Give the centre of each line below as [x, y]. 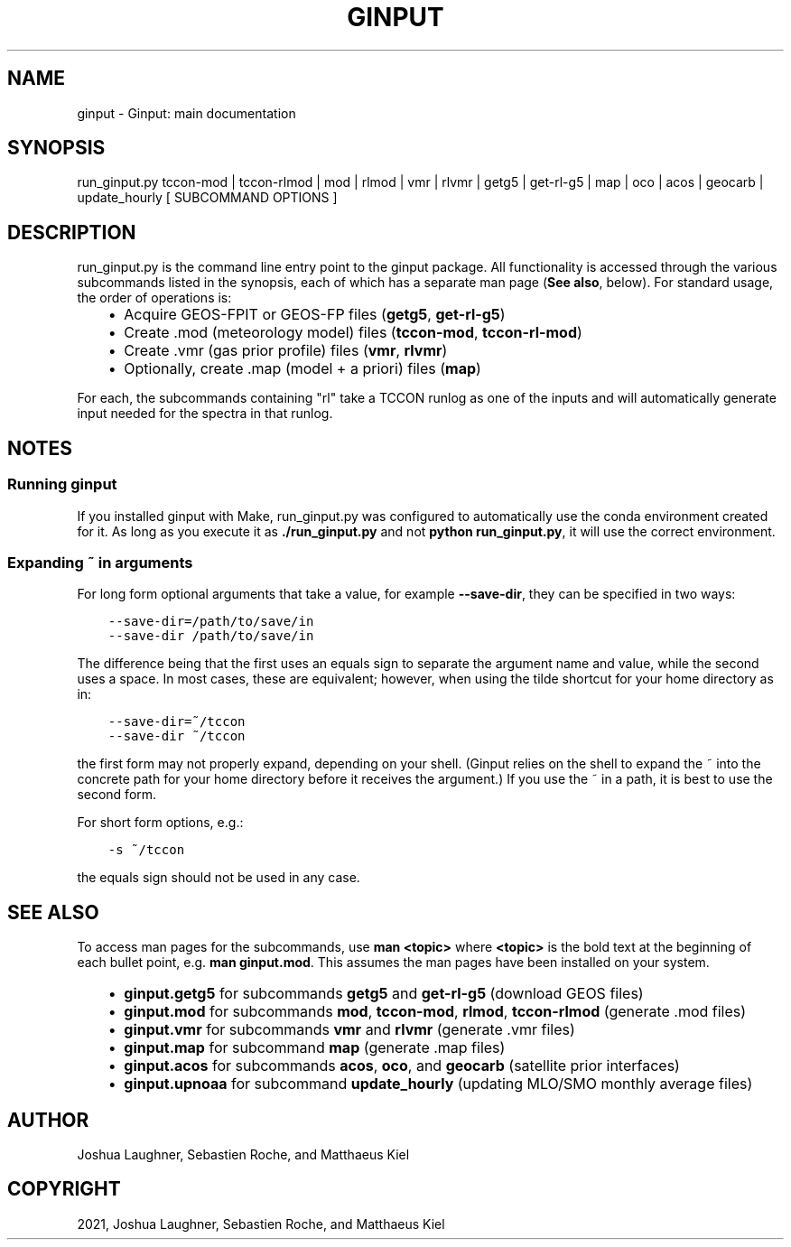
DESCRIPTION [72, 232]
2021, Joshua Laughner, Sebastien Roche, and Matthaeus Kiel [261, 1224]
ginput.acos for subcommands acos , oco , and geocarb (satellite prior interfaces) [402, 1066]
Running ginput [62, 484]
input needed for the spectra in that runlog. [205, 414]
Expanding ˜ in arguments [100, 562]
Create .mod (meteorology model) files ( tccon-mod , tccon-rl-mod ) [353, 333]
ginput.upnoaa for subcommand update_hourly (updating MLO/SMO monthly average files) [438, 1084]
